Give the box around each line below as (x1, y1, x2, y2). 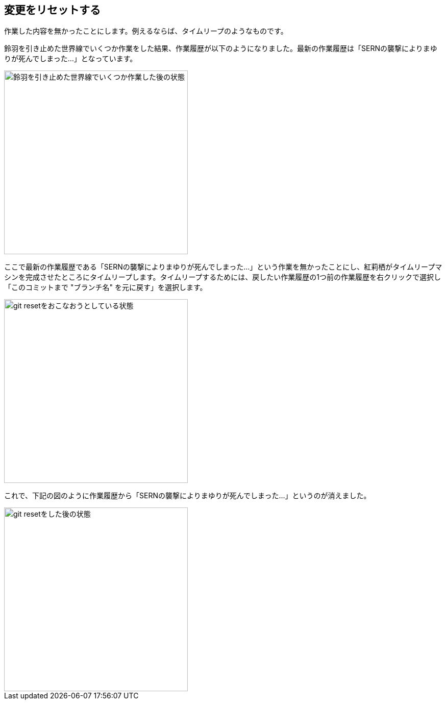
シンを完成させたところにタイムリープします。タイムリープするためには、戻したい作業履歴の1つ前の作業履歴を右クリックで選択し (4, 273, 441, 282)
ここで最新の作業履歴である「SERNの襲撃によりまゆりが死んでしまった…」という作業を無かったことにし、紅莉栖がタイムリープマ (4, 262, 442, 272)
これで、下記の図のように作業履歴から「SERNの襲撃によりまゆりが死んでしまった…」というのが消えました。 (4, 491, 371, 500)
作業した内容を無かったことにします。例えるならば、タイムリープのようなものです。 (4, 27, 288, 36)
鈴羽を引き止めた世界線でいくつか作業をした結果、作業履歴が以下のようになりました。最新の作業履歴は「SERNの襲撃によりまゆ (4, 44, 437, 53)
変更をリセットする (4, 4, 101, 16)
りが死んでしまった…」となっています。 (4, 54, 137, 63)
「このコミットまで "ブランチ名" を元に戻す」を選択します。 (4, 283, 207, 292)
